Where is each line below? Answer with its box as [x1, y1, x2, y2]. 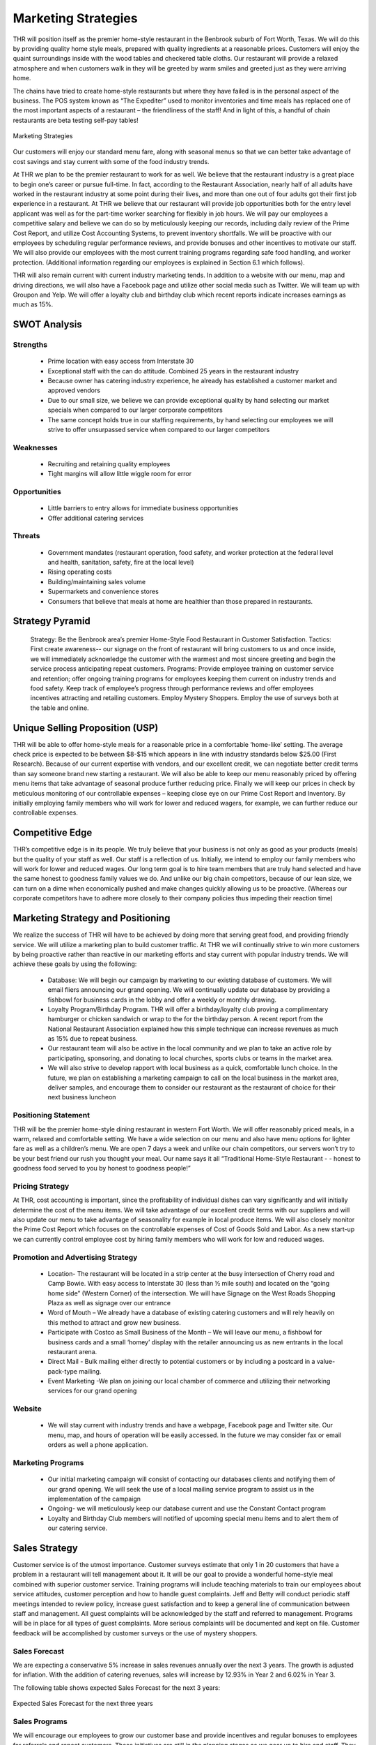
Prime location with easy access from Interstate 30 [47, 357, 194, 366]
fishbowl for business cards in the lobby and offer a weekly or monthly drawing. [47, 995, 277, 1004]
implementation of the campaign [47, 1494, 141, 1503]
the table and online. [30, 704, 90, 712]
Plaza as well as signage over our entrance [47, 1298, 171, 1307]
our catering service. [47, 1524, 108, 1532]
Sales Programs [13, 1716, 68, 1726]
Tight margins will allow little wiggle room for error [47, 470, 191, 478]
